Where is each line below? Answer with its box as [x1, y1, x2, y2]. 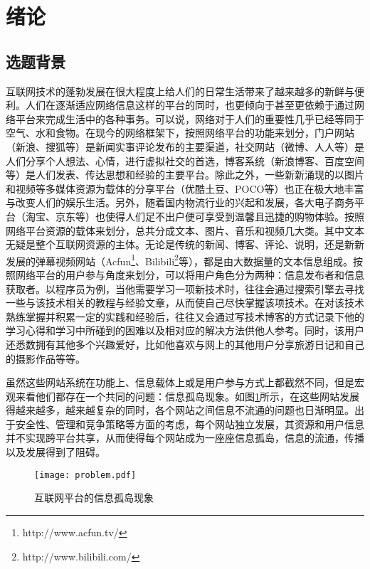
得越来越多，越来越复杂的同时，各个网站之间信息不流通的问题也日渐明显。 [6, 403, 354, 418]
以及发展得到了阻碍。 [6, 445, 105, 459]
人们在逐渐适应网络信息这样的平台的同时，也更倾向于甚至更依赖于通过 [25, 97, 354, 112]
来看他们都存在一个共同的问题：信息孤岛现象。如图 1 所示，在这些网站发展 [15, 388, 359, 403]
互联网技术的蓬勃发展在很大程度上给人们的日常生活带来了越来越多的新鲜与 [6, 83, 354, 98]
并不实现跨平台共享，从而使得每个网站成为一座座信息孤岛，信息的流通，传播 [6, 430, 364, 445]
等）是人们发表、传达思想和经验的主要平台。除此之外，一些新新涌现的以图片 [6, 167, 364, 182]
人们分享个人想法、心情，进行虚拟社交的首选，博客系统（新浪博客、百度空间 [6, 153, 364, 168]
